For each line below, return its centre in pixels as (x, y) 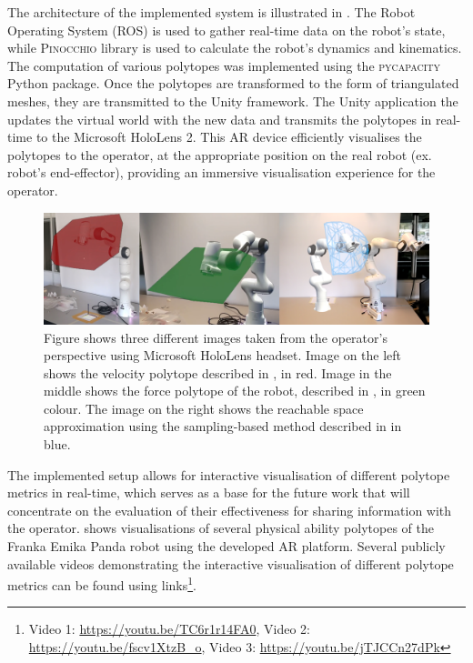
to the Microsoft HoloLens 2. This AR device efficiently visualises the (229, 137)
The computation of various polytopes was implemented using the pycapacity (224, 65)
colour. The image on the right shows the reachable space (204, 408)
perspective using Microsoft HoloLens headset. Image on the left (223, 355)
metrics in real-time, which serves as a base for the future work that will (209, 492)
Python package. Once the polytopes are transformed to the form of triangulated (233, 83)
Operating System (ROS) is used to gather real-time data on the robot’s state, (226, 30)
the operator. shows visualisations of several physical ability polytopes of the (221, 528)
